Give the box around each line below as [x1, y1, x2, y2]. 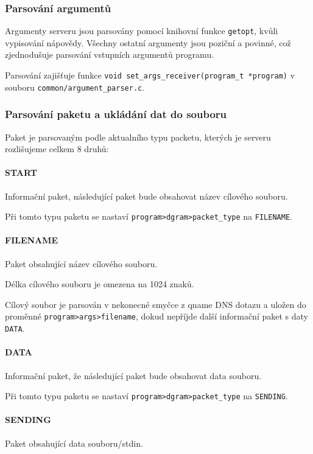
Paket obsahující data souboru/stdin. [5, 436, 143, 449]
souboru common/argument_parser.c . [5, 80, 145, 93]
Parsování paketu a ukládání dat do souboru [5, 107, 227, 122]
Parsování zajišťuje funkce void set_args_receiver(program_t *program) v [5, 69, 295, 82]
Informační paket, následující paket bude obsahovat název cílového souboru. [5, 189, 288, 202]
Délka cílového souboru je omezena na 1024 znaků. [5, 278, 194, 290]
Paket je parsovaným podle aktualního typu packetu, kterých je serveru [5, 130, 271, 143]
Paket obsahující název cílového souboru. [5, 257, 158, 270]
